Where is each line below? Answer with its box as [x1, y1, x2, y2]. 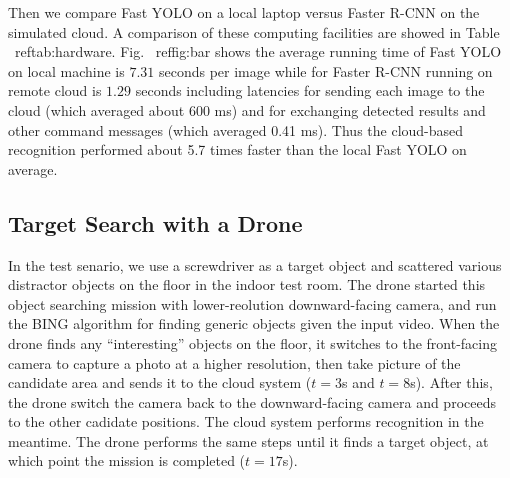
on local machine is [8, 60, 125, 81]
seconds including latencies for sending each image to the [135, 80, 485, 101]
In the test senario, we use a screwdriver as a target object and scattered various [8, 254, 502, 275]
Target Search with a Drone [8, 207, 303, 238]
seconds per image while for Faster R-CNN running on [158, 60, 493, 81]
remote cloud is [8, 80, 102, 101]
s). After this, [410, 372, 493, 393]
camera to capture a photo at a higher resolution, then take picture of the [8, 352, 461, 373]
